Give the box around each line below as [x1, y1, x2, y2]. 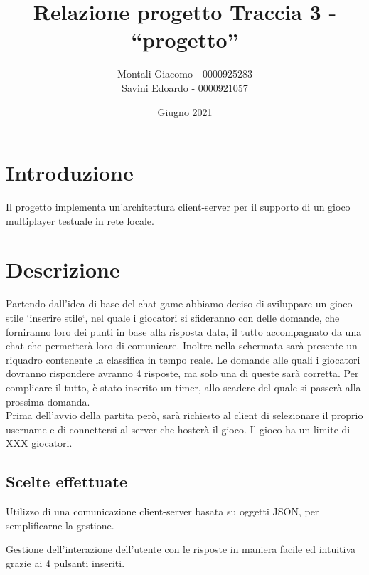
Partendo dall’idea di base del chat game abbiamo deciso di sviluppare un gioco [6, 296, 353, 311]
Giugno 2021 [157, 104, 213, 119]
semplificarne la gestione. [6, 517, 114, 532]
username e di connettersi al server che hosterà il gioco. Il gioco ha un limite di [6, 421, 351, 436]
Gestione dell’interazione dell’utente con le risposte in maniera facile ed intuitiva [6, 542, 355, 556]
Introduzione [6, 158, 134, 187]
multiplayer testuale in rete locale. [6, 213, 154, 228]
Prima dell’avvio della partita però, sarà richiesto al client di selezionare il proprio [6, 408, 363, 423]
